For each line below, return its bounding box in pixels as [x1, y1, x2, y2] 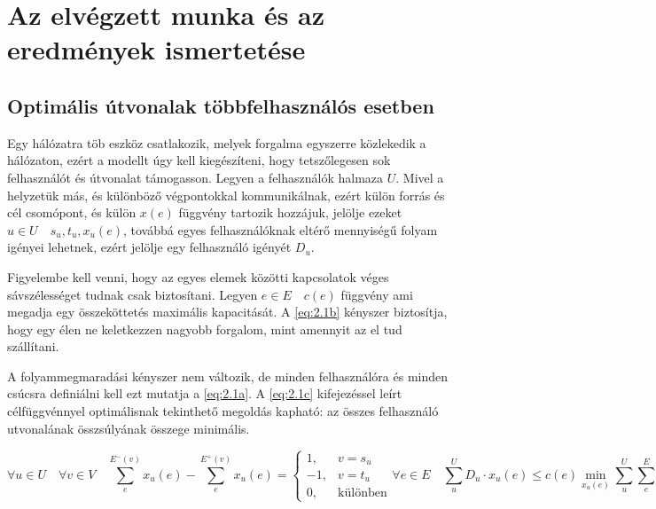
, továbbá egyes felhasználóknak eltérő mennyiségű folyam [122, 220, 438, 239]
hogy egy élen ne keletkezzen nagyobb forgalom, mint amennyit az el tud [7, 319, 402, 338]
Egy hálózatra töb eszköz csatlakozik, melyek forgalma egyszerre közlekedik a [7, 133, 426, 152]
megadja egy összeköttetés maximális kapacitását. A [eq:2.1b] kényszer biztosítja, [7, 302, 448, 321]
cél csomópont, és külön [7, 203, 137, 222]
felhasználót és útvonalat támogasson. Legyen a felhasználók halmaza [7, 168, 384, 186]
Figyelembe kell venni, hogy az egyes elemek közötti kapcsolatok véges [7, 267, 389, 286]
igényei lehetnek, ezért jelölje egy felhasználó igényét [7, 238, 292, 256]
